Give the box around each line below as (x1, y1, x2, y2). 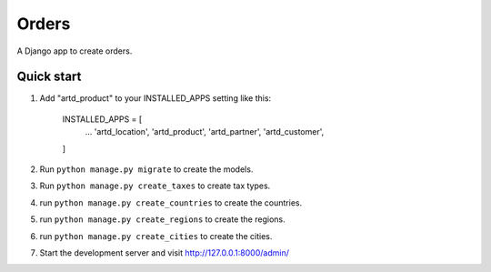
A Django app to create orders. (16, 45, 133, 56)
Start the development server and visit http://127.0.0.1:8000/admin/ (39, 247, 290, 258)
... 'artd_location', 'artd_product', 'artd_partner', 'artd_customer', (85, 126, 325, 137)
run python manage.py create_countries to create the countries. (39, 196, 303, 208)
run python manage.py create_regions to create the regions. (39, 214, 286, 225)
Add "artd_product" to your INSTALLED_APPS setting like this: (39, 93, 272, 104)
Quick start (16, 69, 82, 85)
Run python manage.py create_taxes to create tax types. (39, 180, 271, 191)
